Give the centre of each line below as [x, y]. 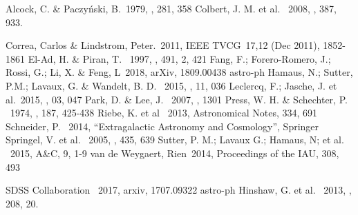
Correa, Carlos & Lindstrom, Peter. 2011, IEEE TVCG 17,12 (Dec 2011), [163, 45]
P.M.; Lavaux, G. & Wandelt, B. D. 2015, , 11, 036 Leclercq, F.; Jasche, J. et [171, 85]
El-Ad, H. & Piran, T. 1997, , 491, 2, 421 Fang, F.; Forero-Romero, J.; [179, 58]
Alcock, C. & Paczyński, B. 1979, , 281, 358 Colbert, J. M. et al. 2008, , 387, [171, 8]
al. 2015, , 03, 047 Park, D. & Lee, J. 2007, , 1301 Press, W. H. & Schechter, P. [177, 99]
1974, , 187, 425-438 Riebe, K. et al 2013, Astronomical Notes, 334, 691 [164, 113]
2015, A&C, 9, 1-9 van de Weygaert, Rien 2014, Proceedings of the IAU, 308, [175, 153]
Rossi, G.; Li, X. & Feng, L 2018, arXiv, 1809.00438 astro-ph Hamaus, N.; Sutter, [179, 72]
